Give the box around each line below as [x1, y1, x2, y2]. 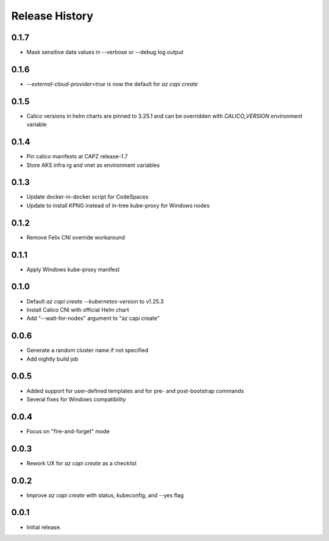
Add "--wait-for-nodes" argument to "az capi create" [26, 314, 160, 322]
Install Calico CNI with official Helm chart [26, 306, 129, 313]
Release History [11, 9, 94, 23]
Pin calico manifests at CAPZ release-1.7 [26, 153, 128, 160]
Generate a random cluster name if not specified [26, 347, 149, 354]
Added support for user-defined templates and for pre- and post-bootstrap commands [26, 387, 244, 394]
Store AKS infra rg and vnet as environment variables [26, 161, 160, 169]
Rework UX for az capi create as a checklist [26, 459, 137, 467]
